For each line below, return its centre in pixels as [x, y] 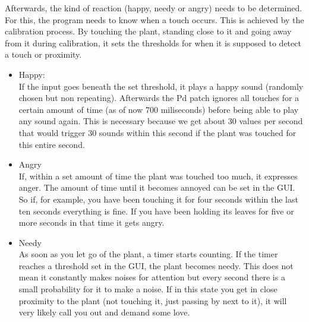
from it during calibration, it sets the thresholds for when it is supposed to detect [153, 42]
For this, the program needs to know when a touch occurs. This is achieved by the [154, 19]
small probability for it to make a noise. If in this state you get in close [148, 289]
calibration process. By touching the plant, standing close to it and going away [148, 31]
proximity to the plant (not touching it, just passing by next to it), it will [153, 300]
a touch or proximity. [43, 54]
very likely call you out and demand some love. [104, 312]
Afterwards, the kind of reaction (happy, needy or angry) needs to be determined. [154, 8]
